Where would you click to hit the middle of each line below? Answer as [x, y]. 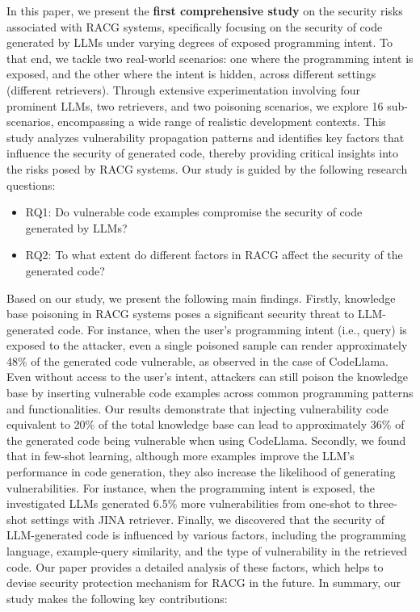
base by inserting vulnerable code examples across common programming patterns [210, 393]
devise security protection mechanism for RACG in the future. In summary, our [204, 583]
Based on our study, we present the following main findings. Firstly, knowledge [201, 298]
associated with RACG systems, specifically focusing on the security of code [195, 26]
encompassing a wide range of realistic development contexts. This [222, 122]
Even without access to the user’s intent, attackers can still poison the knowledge [207, 377]
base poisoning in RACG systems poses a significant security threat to [181, 314]
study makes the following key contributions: [117, 598]
